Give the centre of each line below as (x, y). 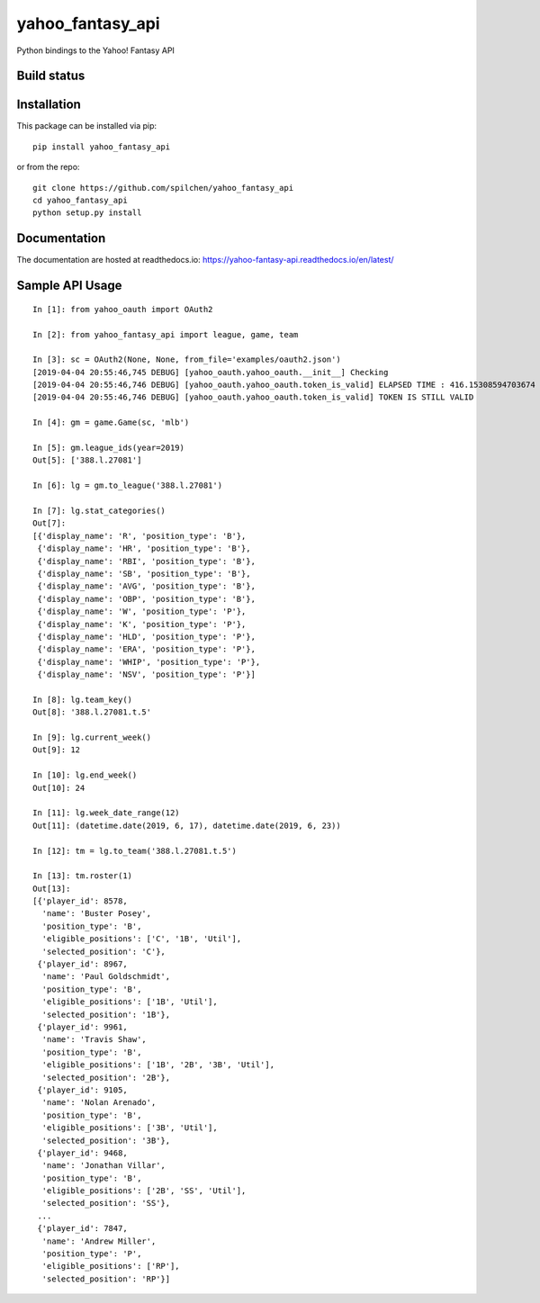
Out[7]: (49, 523)
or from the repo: (48, 167)
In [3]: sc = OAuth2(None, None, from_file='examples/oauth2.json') (187, 359)
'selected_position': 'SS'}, (106, 1203)
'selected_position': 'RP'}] (106, 1279)
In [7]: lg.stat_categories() (99, 510)
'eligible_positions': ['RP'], (111, 1266)
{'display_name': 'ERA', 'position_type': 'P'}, (147, 649)
